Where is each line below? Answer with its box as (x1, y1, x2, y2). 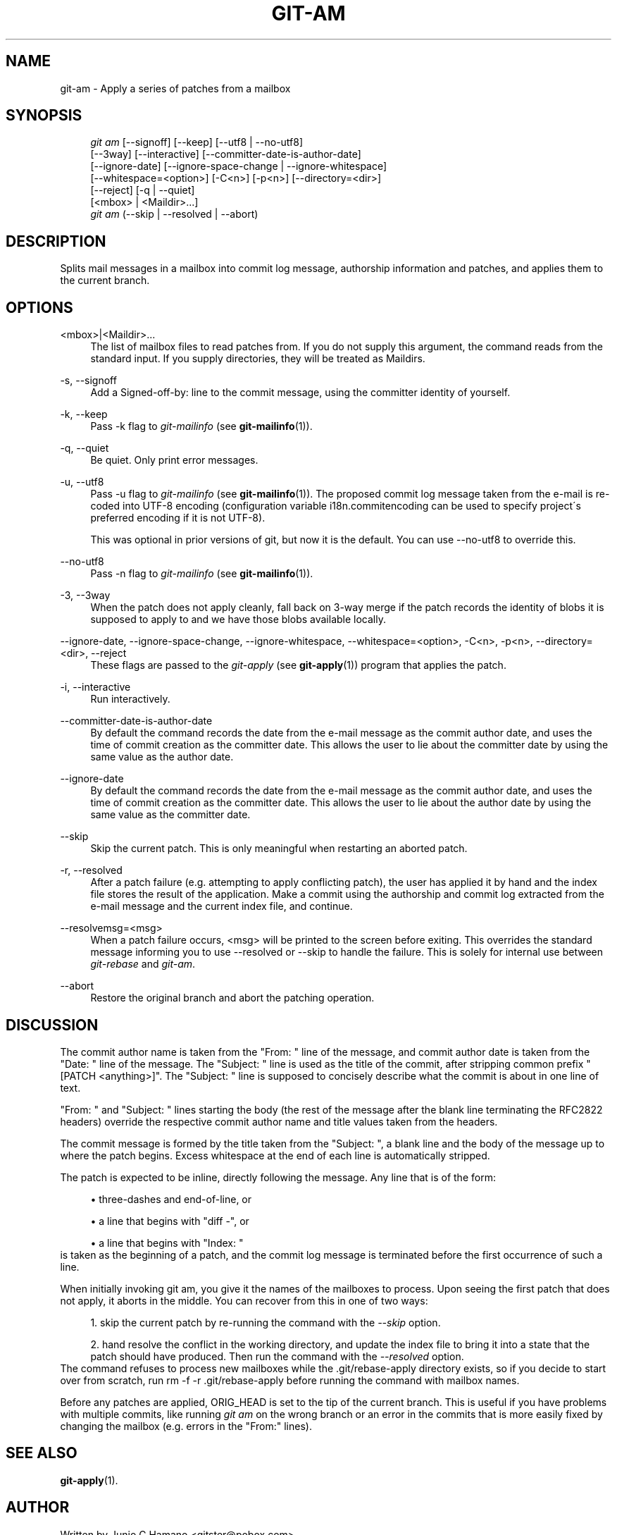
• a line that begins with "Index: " (90, 1236, 244, 1249)
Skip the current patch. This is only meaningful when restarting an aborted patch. (90, 842, 468, 855)
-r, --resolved (60, 864, 123, 877)
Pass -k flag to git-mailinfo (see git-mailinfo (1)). (90, 420, 313, 433)
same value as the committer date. (90, 808, 251, 821)
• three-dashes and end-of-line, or (90, 1192, 252, 1205)
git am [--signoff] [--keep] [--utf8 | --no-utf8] (90, 136, 304, 149)
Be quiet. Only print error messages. (90, 454, 258, 467)
